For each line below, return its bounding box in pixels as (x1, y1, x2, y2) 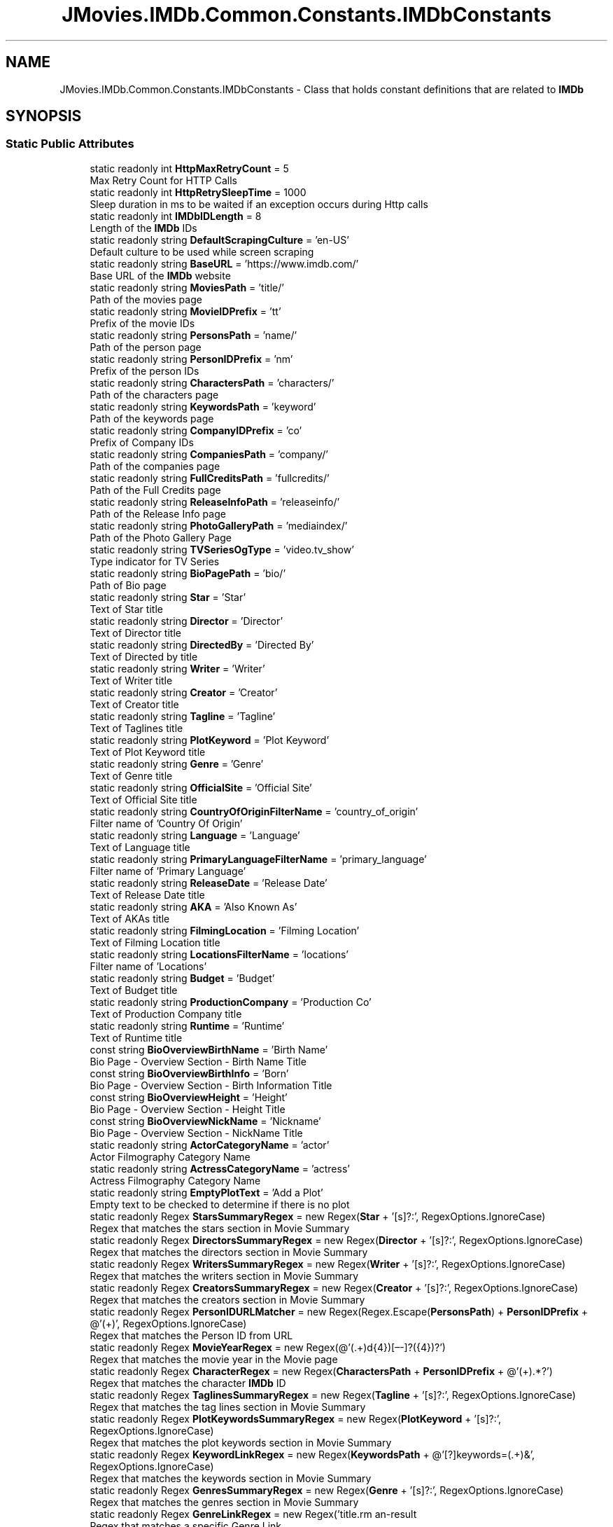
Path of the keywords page (90, 412, 214, 424)
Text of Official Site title (90, 793, 197, 806)
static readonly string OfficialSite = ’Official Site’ (90, 781, 312, 794)
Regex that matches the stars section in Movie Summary (90, 1222, 350, 1234)
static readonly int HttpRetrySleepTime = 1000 (90, 186, 306, 198)
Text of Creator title (90, 698, 179, 710)
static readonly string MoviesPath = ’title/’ (90, 281, 284, 293)
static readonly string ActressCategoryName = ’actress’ (90, 1162, 350, 1175)
